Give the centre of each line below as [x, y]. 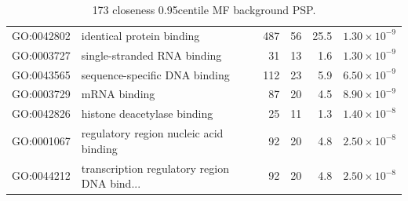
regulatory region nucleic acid [152, 133]
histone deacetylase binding [147, 113]
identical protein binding [140, 35]
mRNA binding [118, 94]
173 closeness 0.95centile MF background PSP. [204, 9]
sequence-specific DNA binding [155, 74]
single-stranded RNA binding [151, 55]
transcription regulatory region [155, 168]
